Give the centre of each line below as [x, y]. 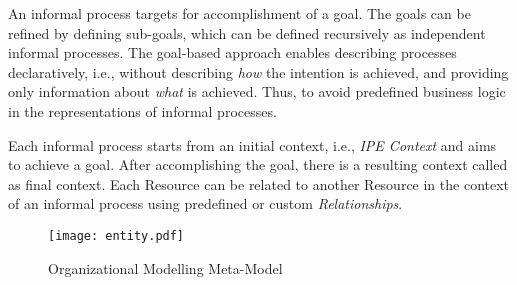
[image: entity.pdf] [116, 235]
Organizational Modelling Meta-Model [165, 267]
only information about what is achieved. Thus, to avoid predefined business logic [257, 91]
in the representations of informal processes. [142, 110]
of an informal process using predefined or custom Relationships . [205, 203]
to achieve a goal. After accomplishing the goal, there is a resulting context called [258, 164]
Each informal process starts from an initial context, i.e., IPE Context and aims [252, 144]
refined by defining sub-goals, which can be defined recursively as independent [247, 32]
